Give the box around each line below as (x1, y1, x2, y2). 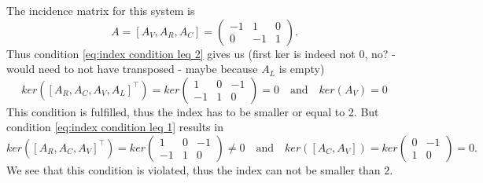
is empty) (278, 60, 325, 77)
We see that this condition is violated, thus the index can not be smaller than (6, 161, 381, 178)
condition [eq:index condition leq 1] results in (6, 119, 223, 135)
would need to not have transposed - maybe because (6, 60, 258, 77)
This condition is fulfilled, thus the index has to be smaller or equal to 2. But (6, 103, 379, 119)
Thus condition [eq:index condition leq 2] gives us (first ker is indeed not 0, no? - (6, 45, 396, 61)
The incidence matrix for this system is (6, 2, 195, 18)
